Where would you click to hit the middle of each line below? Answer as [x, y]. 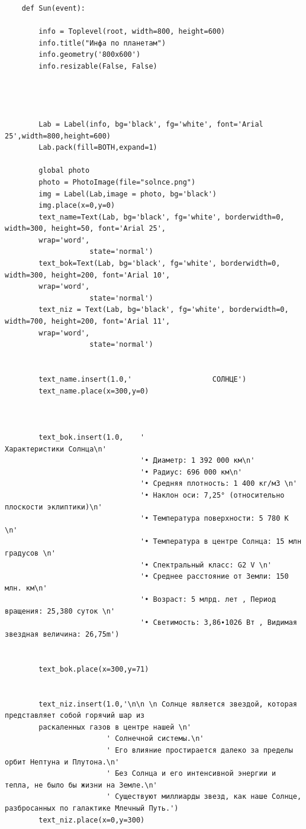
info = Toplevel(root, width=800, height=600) [132, 32]
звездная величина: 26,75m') [62, 635]
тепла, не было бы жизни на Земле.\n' [81, 785]
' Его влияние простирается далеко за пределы [199, 750]
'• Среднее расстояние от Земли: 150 [215, 577]
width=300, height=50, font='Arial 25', [86, 229]
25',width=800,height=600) [58, 136]
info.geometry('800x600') [90, 55]
